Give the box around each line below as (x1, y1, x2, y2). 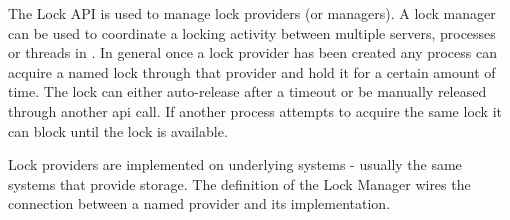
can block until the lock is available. (8, 120, 228, 141)
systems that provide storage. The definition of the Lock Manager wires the (8, 173, 471, 194)
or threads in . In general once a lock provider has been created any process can (8, 42, 497, 63)
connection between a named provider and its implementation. (8, 193, 391, 214)
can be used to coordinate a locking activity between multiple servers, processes (8, 22, 496, 43)
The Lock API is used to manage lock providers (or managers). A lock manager (8, 3, 496, 23)
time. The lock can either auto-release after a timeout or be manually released (8, 81, 487, 102)
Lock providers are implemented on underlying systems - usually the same (8, 154, 462, 175)
